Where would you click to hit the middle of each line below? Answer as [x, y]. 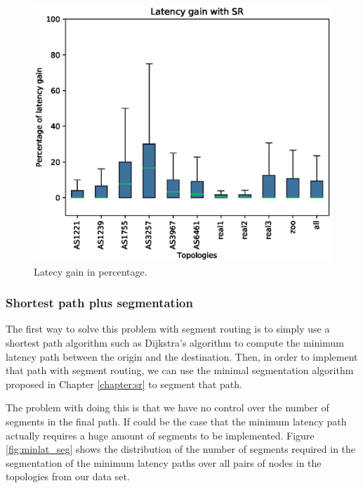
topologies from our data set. [68, 476]
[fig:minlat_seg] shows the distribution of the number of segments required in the [181, 449]
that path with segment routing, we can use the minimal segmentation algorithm [180, 370]
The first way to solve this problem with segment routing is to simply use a [168, 329]
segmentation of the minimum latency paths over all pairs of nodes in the [164, 462]
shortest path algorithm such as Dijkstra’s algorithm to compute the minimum [175, 342]
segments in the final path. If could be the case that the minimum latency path [176, 421]
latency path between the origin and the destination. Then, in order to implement [182, 356]
